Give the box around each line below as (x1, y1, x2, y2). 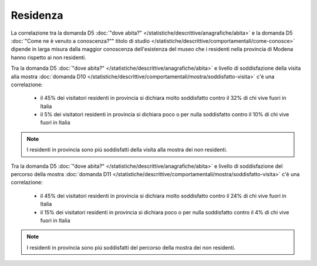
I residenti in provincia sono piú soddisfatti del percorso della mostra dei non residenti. (26, 244, 236, 251)
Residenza (11, 9, 64, 22)
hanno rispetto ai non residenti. (11, 53, 86, 61)
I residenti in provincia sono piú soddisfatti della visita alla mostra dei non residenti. (26, 146, 228, 153)
